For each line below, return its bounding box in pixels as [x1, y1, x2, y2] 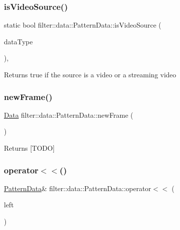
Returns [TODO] [4, 143, 55, 153]
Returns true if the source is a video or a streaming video [4, 69, 177, 79]
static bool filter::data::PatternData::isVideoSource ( [4, 20, 161, 30]
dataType [4, 36, 33, 46]
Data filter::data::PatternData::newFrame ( [4, 109, 133, 120]
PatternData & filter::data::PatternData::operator [4, 183, 152, 193]
